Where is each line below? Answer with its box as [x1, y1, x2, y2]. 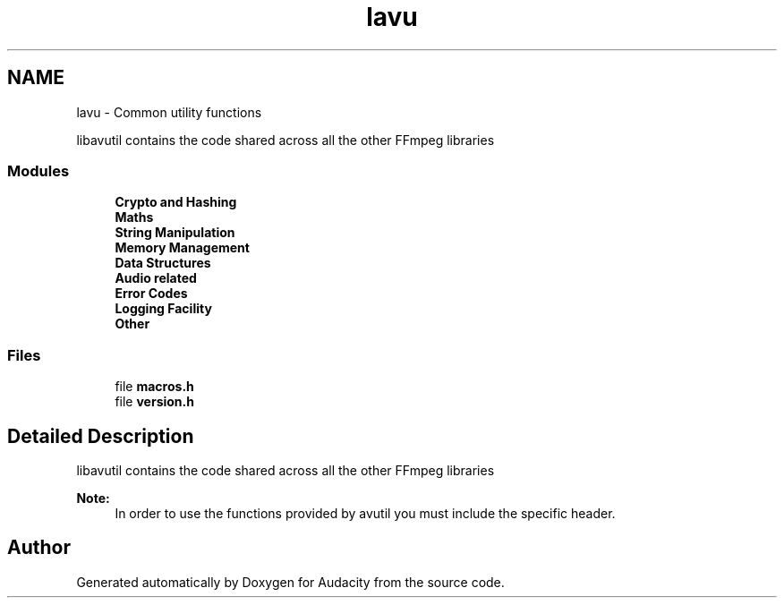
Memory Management [115, 240, 250, 256]
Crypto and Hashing [115, 194, 237, 210]
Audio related [115, 270, 197, 286]
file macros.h [115, 379, 194, 395]
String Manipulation [115, 225, 235, 241]
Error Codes [115, 285, 188, 302]
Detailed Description [7, 424, 194, 447]
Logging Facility [115, 301, 212, 317]
